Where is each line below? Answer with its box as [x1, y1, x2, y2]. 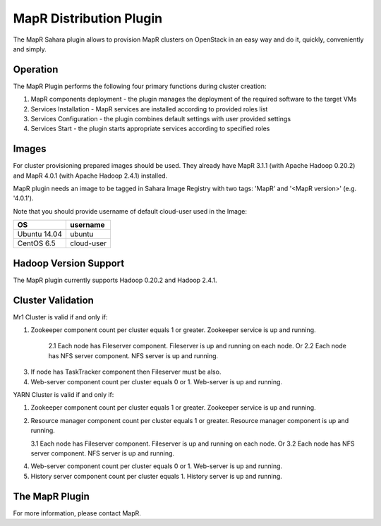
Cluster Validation [13, 294, 95, 306]
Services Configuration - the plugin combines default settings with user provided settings [30, 115, 291, 123]
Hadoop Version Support [13, 257, 125, 269]
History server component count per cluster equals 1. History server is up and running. [30, 472, 282, 480]
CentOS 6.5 [17, 238, 56, 248]
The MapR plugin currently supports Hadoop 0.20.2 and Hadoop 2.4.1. [13, 276, 218, 284]
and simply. [13, 44, 47, 53]
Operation [13, 63, 59, 75]
